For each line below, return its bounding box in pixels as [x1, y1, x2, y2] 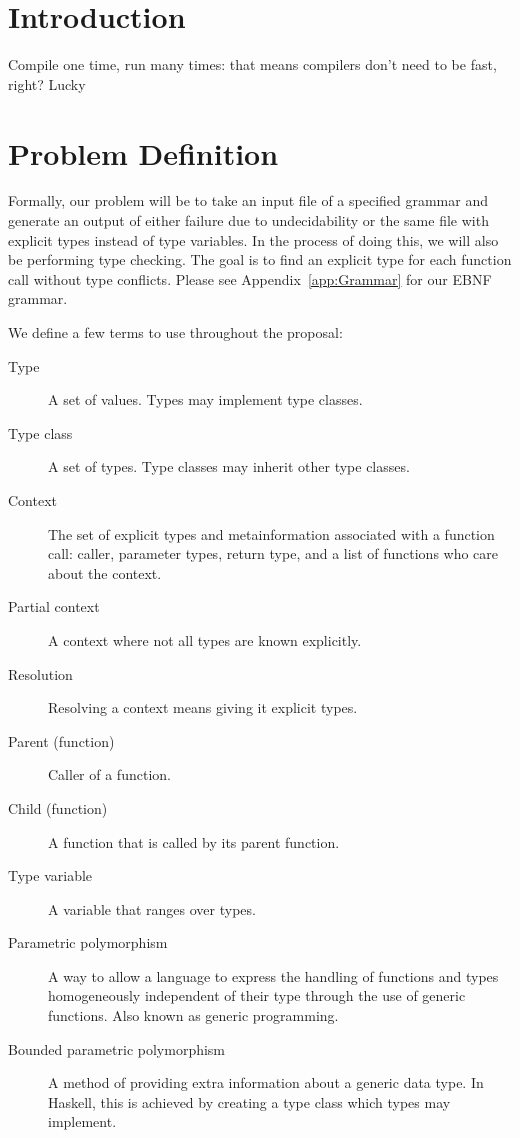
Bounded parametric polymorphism [8, 1038, 226, 1059]
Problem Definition [8, 132, 279, 173]
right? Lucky [8, 73, 86, 94]
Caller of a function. [48, 764, 171, 785]
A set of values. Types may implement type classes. [48, 389, 363, 410]
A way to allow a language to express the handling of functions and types [48, 965, 499, 986]
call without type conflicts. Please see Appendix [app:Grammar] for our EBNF [8, 268, 492, 289]
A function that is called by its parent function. [48, 831, 340, 852]
